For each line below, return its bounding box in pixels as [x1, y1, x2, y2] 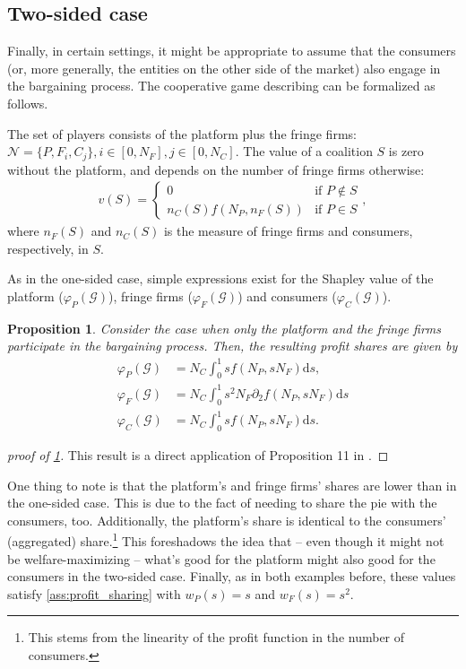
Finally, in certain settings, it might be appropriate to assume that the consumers [7, 41, 456, 60]
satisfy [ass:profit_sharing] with [7, 584, 181, 603]
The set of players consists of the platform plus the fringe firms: [7, 124, 357, 143]
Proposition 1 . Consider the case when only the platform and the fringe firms [7, 318, 442, 337]
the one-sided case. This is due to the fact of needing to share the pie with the [7, 493, 437, 512]
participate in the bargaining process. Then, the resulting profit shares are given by [7, 336, 458, 355]
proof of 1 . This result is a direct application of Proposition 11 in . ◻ [7, 446, 389, 464]
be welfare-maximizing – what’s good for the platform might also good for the [7, 549, 436, 568]
